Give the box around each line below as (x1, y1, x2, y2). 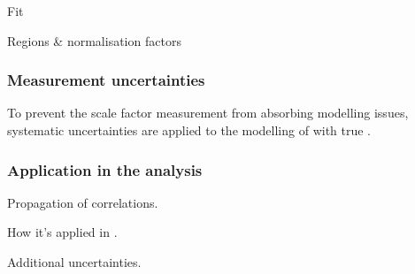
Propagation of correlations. (7, 193, 158, 211)
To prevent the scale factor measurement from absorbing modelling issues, (7, 103, 409, 122)
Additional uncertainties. (7, 253, 142, 270)
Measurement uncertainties (7, 69, 205, 91)
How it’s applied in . (7, 223, 118, 241)
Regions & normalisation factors (7, 31, 181, 49)
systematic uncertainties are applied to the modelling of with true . (7, 121, 372, 139)
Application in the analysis (7, 158, 203, 180)
